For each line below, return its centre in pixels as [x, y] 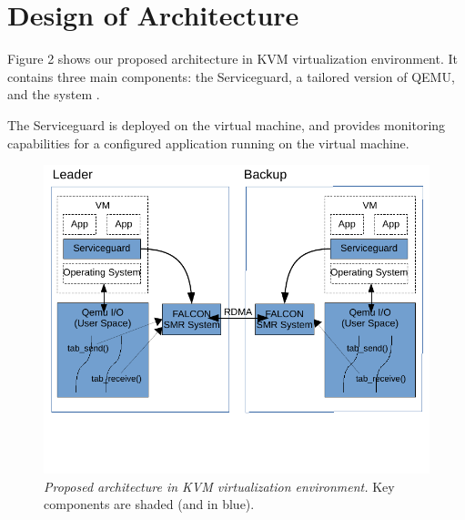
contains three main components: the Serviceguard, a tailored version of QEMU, [231, 76]
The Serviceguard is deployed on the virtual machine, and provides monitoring [227, 124]
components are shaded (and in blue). [149, 504]
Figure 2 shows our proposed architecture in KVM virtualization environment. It [233, 59]
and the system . [54, 94]
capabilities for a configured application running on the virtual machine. [208, 143]
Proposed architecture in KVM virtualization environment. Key [219, 486]
